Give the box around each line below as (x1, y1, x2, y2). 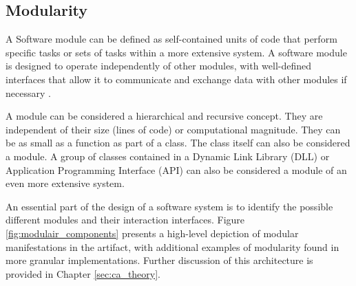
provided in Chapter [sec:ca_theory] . (6, 266, 161, 280)
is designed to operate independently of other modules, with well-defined (6, 58, 312, 73)
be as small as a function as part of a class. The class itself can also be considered (6, 135, 350, 150)
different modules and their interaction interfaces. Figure (6, 212, 245, 227)
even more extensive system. (6, 176, 125, 190)
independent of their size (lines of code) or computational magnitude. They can (6, 122, 341, 136)
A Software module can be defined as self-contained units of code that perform (6, 32, 337, 46)
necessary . (6, 85, 51, 100)
